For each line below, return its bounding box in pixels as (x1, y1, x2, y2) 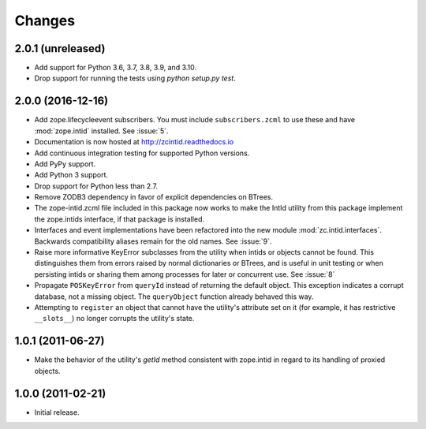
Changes (14, 12, 75, 29)
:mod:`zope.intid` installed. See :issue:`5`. (34, 126, 169, 136)
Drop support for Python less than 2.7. (34, 181, 158, 191)
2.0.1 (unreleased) (14, 42, 106, 55)
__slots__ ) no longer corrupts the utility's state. (34, 314, 195, 323)
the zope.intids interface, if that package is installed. (34, 214, 205, 224)
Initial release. (34, 407, 80, 417)
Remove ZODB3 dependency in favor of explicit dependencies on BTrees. (34, 192, 274, 202)
